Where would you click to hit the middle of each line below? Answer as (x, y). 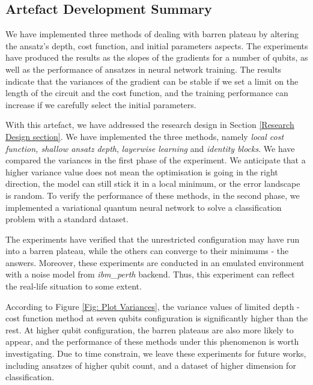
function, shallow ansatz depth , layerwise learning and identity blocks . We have (150, 148)
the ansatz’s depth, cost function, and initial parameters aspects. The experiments (157, 45)
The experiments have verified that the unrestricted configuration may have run (153, 239)
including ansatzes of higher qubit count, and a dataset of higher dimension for (151, 365)
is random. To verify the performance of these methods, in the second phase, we (153, 195)
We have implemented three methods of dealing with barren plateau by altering (152, 34)
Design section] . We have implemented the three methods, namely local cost (145, 136)
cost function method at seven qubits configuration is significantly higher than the (157, 318)
